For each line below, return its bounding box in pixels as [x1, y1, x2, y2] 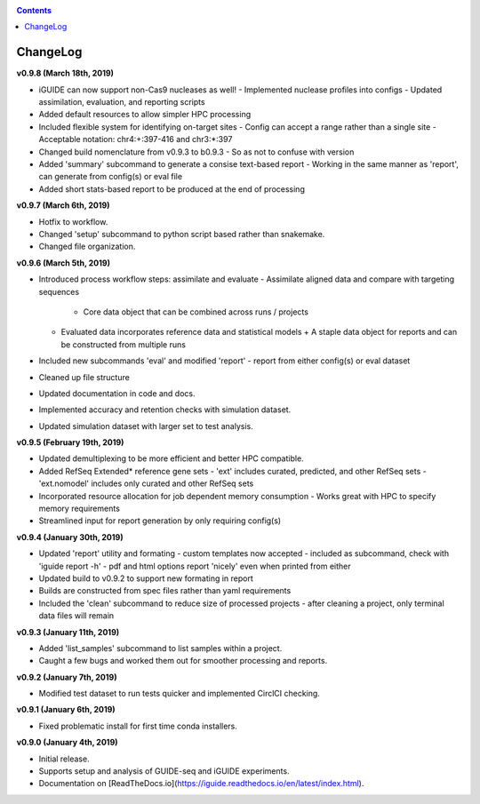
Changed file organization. [38, 241, 136, 252]
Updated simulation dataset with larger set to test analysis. [38, 420, 253, 431]
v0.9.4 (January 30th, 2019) [16, 531, 124, 542]
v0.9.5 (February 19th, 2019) [16, 437, 124, 448]
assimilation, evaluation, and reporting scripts [38, 97, 205, 107]
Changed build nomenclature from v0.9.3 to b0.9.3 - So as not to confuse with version [38, 147, 355, 157]
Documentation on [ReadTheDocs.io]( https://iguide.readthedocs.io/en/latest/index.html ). [38, 778, 364, 789]
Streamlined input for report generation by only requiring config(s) [38, 515, 282, 526]
